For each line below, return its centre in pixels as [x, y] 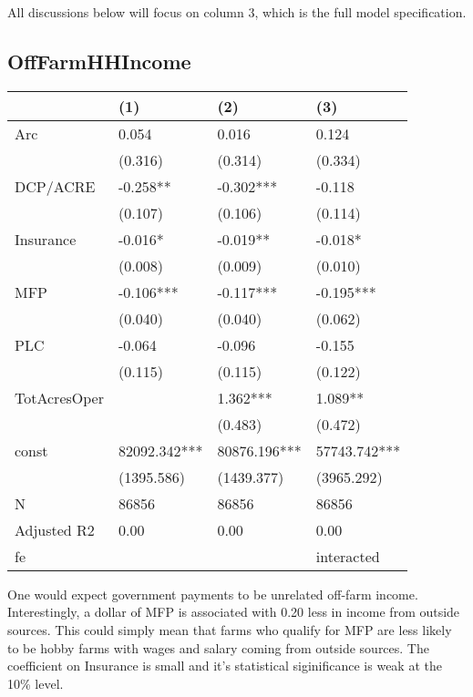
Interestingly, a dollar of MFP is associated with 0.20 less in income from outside [234, 612]
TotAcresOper [59, 397]
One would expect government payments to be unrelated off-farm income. [213, 594]
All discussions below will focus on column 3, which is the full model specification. [237, 12]
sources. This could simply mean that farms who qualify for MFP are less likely [230, 629]
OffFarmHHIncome [99, 61]
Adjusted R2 [55, 529]
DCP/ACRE [55, 186]
